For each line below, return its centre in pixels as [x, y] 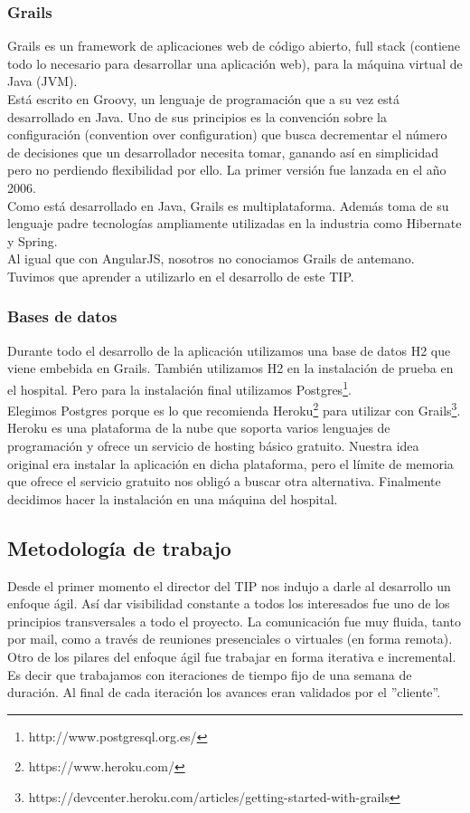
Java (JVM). [42, 81]
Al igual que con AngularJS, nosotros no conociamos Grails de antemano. [211, 258]
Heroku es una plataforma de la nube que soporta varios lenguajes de [199, 428]
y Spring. [33, 240]
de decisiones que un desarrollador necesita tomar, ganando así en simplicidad [223, 152]
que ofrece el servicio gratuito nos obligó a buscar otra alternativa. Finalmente [224, 481]
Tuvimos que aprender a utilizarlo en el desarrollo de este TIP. [181, 276]
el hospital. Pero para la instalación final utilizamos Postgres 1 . [179, 387]
